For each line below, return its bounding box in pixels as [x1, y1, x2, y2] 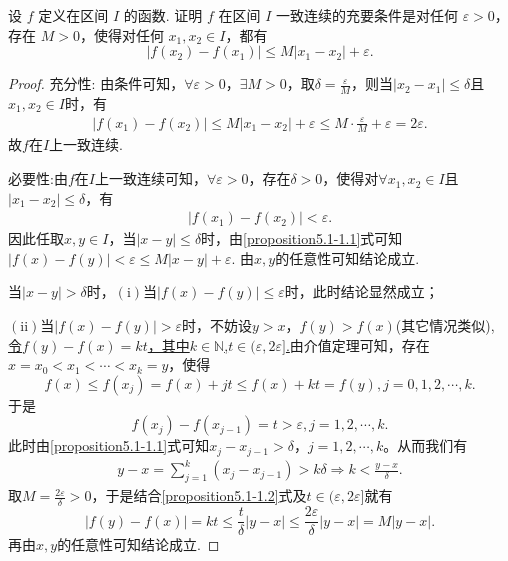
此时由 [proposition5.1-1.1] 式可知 [8, 435, 210, 456]
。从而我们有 [383, 435, 468, 456]
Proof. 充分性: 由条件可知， [8, 73, 185, 94]
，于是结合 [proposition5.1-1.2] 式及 [91, 485, 307, 506]
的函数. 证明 [123, 5, 203, 25]
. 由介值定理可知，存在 [285, 334, 430, 355]
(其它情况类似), [395, 315, 495, 336]
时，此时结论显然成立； [284, 281, 439, 302]
